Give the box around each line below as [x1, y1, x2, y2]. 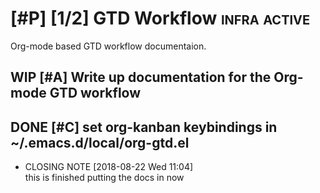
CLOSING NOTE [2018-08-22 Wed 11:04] [24, 161, 194, 173]
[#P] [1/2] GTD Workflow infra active [10, 7, 311, 30]
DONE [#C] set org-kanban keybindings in [10, 118, 278, 136]
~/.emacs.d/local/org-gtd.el [10, 134, 190, 151]
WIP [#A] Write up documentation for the [10, 69, 272, 86]
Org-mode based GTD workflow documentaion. [10, 40, 207, 52]
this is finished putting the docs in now [24, 172, 185, 184]
